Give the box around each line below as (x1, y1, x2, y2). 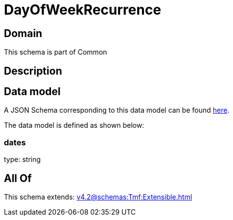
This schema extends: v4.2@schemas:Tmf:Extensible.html (4, 193, 192, 201)
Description (4, 64, 62, 77)
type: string (4, 155, 41, 164)
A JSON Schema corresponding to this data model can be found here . (4, 106, 230, 115)
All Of (4, 172, 32, 184)
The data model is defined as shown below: (4, 121, 144, 130)
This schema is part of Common (4, 48, 107, 57)
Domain (4, 27, 43, 40)
